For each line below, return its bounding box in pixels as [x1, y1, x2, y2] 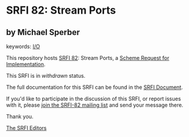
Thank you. [6, 113, 34, 120]
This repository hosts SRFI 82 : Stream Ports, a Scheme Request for [6, 55, 170, 61]
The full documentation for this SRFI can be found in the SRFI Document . [6, 84, 183, 91]
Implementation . [6, 60, 46, 68]
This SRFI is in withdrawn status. [6, 72, 86, 79]
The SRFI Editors [6, 125, 47, 131]
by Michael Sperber [6, 27, 80, 37]
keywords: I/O [6, 43, 40, 50]
